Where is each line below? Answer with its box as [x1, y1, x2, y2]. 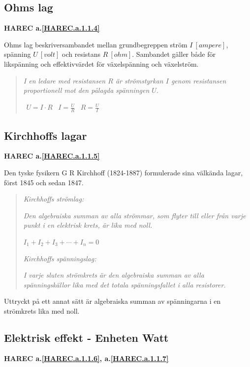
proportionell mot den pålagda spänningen [23, 85, 150, 95]
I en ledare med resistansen [23, 75, 106, 85]
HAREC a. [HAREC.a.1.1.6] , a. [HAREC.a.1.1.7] [4, 353, 169, 363]
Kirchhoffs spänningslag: [23, 253, 96, 263]
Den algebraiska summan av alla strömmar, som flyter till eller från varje [23, 210, 246, 220]
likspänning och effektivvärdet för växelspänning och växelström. [4, 58, 199, 69]
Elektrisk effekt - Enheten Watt [4, 329, 169, 345]
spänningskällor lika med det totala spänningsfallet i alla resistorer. [23, 279, 226, 289]
